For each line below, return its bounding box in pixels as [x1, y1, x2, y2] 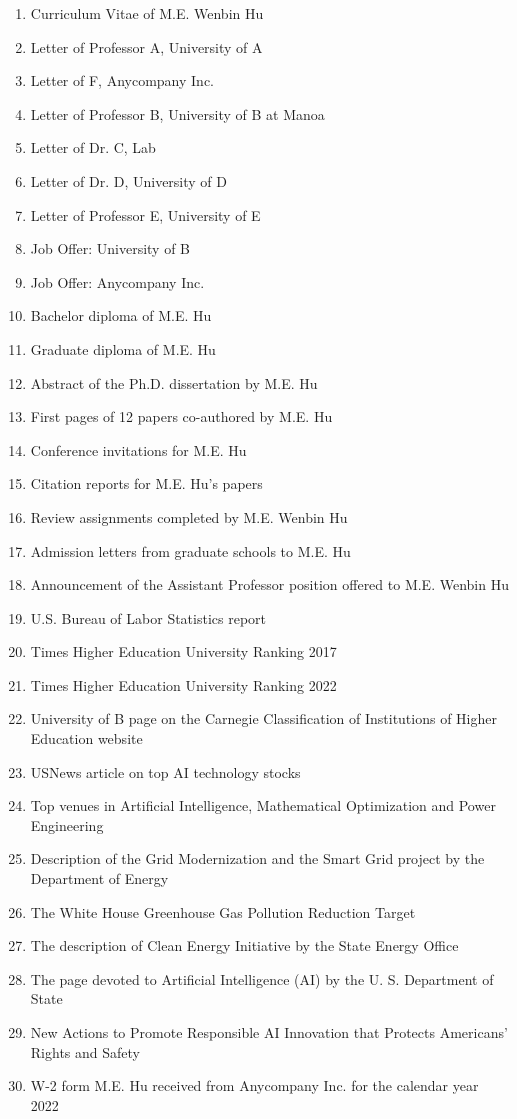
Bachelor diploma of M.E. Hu [30, 305, 212, 326]
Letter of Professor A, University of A [30, 36, 263, 57]
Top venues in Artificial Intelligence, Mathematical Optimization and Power [30, 795, 496, 816]
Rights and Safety [30, 1041, 140, 1062]
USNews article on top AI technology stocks [30, 761, 301, 782]
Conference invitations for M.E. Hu [30, 439, 247, 460]
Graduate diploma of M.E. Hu [30, 338, 216, 359]
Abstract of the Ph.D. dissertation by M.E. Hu [30, 372, 318, 393]
